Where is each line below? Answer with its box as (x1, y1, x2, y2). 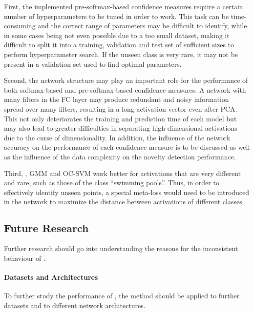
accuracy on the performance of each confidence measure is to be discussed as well (4, 142, 250, 152)
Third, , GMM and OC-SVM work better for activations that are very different (4, 168, 241, 178)
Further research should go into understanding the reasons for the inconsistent (4, 243, 238, 253)
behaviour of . (4, 253, 45, 263)
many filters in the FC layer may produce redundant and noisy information (4, 94, 229, 104)
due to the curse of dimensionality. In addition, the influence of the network (4, 132, 231, 142)
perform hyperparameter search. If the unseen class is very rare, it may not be (4, 49, 238, 59)
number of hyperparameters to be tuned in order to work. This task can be (4, 11, 229, 21)
